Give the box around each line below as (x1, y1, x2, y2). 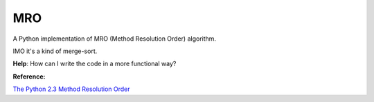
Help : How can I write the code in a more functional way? (12, 59, 177, 68)
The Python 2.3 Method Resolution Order (12, 85, 130, 93)
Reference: (12, 72, 46, 81)
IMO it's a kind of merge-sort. (12, 47, 98, 55)
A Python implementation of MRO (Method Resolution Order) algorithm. (12, 34, 217, 43)
